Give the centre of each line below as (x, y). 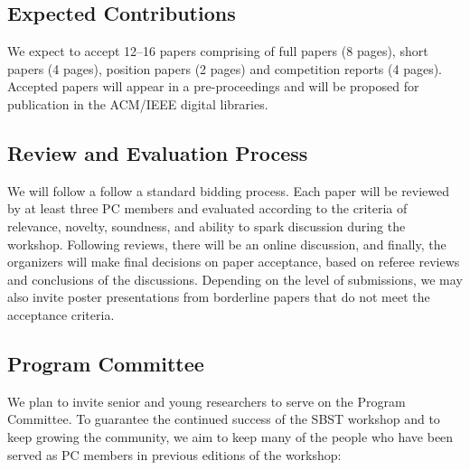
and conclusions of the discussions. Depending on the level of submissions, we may (235, 279)
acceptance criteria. (61, 314)
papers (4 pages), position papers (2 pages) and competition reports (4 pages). (225, 68)
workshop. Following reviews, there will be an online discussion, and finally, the (227, 244)
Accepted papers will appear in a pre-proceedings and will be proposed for (213, 86)
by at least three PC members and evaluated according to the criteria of (207, 208)
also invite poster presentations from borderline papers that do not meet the (219, 297)
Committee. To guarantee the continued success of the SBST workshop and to (224, 419)
